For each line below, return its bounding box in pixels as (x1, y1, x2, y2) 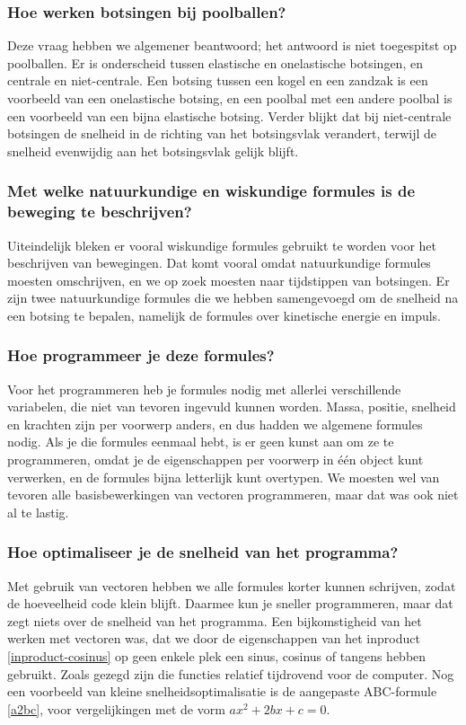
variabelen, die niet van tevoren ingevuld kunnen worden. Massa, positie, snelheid (7, 397, 456, 416)
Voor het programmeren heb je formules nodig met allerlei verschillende (7, 379, 401, 398)
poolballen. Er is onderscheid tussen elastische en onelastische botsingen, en (7, 53, 423, 72)
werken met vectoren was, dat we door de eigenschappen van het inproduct (7, 629, 420, 648)
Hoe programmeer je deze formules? (7, 344, 275, 367)
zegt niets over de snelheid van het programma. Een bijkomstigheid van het (7, 611, 422, 630)
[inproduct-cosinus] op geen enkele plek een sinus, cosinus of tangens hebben (7, 647, 426, 666)
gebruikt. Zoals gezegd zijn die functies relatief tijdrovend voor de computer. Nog (7, 664, 454, 683)
